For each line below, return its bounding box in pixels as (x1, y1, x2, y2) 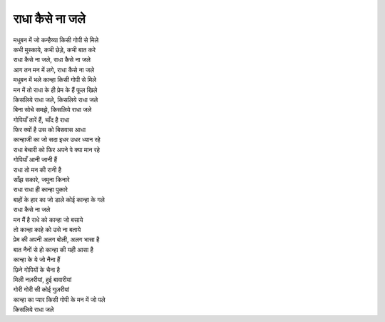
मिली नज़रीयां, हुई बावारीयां (13, 275, 72, 283)
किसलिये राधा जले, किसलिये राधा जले (13, 95, 98, 104)
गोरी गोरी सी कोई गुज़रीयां (13, 286, 70, 294)
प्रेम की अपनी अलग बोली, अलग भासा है (13, 236, 100, 244)
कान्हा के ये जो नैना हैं (13, 256, 61, 264)
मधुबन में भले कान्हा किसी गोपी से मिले (13, 76, 96, 84)
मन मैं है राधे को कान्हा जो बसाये (13, 215, 83, 224)
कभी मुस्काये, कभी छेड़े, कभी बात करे (13, 45, 96, 54)
